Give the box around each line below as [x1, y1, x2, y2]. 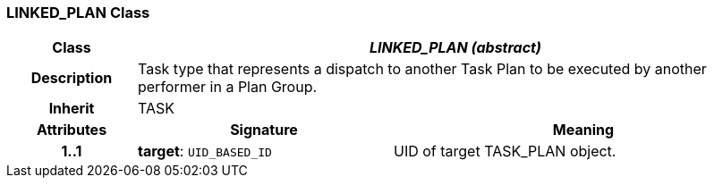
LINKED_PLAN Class [6, 4, 150, 21]
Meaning [552, 121, 615, 139]
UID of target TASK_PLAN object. [393, 142, 616, 161]
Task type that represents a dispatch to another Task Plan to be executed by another [137, 60, 707, 79]
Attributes [36, 121, 107, 139]
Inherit [48, 99, 95, 118]
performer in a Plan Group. [137, 78, 318, 97]
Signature [230, 121, 298, 139]
